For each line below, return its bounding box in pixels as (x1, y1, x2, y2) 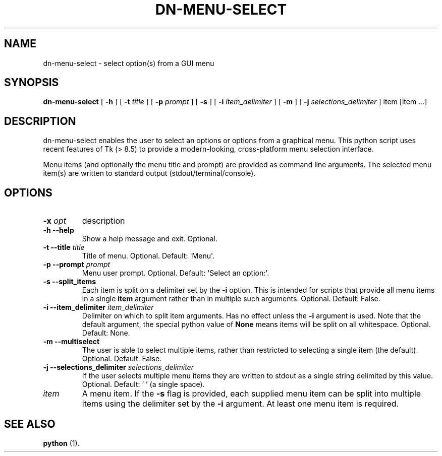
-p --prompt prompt (43, 260, 111, 269)
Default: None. (82, 329, 130, 338)
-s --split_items (43, 277, 96, 286)
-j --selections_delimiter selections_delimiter (43, 363, 194, 372)
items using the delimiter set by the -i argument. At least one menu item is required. (82, 399, 399, 409)
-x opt (43, 216, 66, 226)
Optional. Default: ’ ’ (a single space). (82, 380, 205, 389)
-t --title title (43, 243, 85, 252)
